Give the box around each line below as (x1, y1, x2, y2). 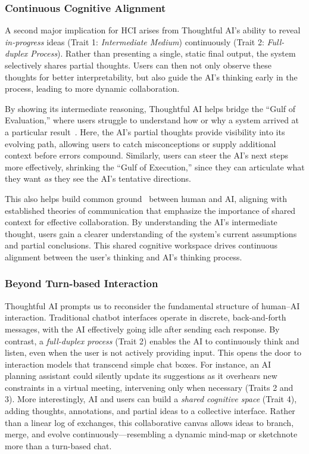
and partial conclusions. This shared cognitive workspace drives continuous (5, 239, 278, 251)
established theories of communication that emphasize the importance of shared (5, 204, 296, 216)
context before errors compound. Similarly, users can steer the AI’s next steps (5, 149, 289, 161)
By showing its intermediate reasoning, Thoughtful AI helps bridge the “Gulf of (5, 102, 296, 114)
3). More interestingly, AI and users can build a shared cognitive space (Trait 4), (5, 393, 297, 405)
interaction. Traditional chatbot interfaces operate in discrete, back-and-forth (5, 311, 286, 324)
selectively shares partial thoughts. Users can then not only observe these (5, 59, 271, 71)
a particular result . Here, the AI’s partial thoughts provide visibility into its (5, 125, 285, 138)
